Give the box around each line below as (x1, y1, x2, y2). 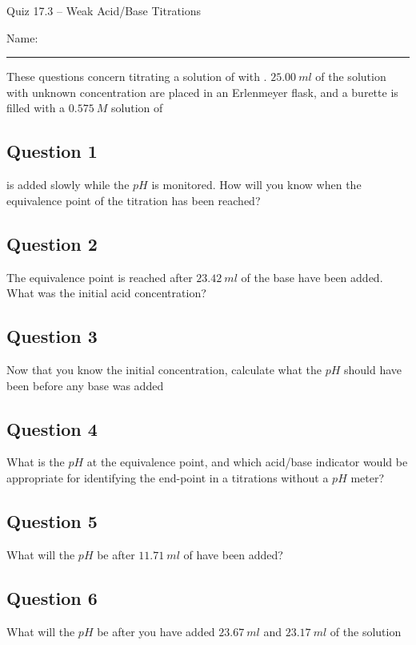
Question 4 (6, 416, 98, 441)
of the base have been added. (241, 268, 383, 285)
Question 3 (6, 324, 98, 349)
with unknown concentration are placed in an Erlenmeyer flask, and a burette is (6, 83, 398, 100)
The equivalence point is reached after (6, 268, 193, 285)
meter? (350, 469, 385, 486)
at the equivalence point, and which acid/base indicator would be (86, 454, 408, 470)
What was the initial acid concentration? (6, 284, 206, 301)
